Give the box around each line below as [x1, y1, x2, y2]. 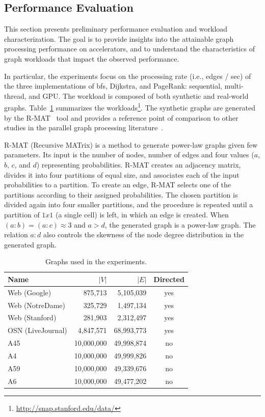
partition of [4, 209, 40, 219]
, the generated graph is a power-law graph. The [104, 219, 256, 230]
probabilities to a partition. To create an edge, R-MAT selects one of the [4, 179, 231, 190]
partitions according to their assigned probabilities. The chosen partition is [4, 189, 238, 200]
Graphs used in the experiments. [45, 256, 147, 267]
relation [4, 229, 28, 240]
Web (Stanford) [8, 312, 57, 323]
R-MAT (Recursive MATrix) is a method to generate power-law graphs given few [4, 139, 258, 150]
